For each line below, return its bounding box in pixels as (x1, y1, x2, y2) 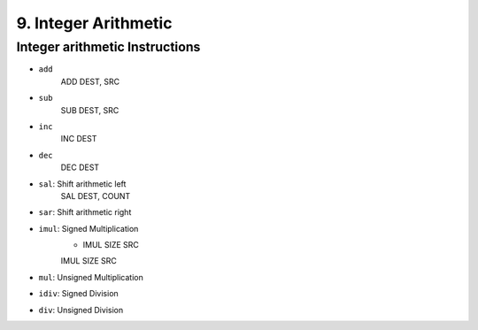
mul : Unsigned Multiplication (38, 272, 143, 282)
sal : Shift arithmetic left (38, 178, 127, 189)
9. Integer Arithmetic (16, 13, 173, 33)
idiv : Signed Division (38, 288, 119, 299)
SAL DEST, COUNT (60, 190, 131, 201)
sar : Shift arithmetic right (38, 207, 132, 218)
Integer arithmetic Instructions (16, 39, 201, 55)
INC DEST (60, 134, 97, 144)
